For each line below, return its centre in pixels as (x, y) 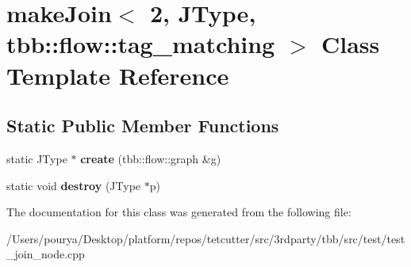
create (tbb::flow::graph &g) (151, 158)
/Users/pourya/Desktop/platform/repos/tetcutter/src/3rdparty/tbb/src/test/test (206, 238)
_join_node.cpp (46, 254)
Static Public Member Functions (143, 126)
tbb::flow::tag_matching (141, 44)
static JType (37, 158)
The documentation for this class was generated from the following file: (179, 212)
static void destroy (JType (74, 185)
